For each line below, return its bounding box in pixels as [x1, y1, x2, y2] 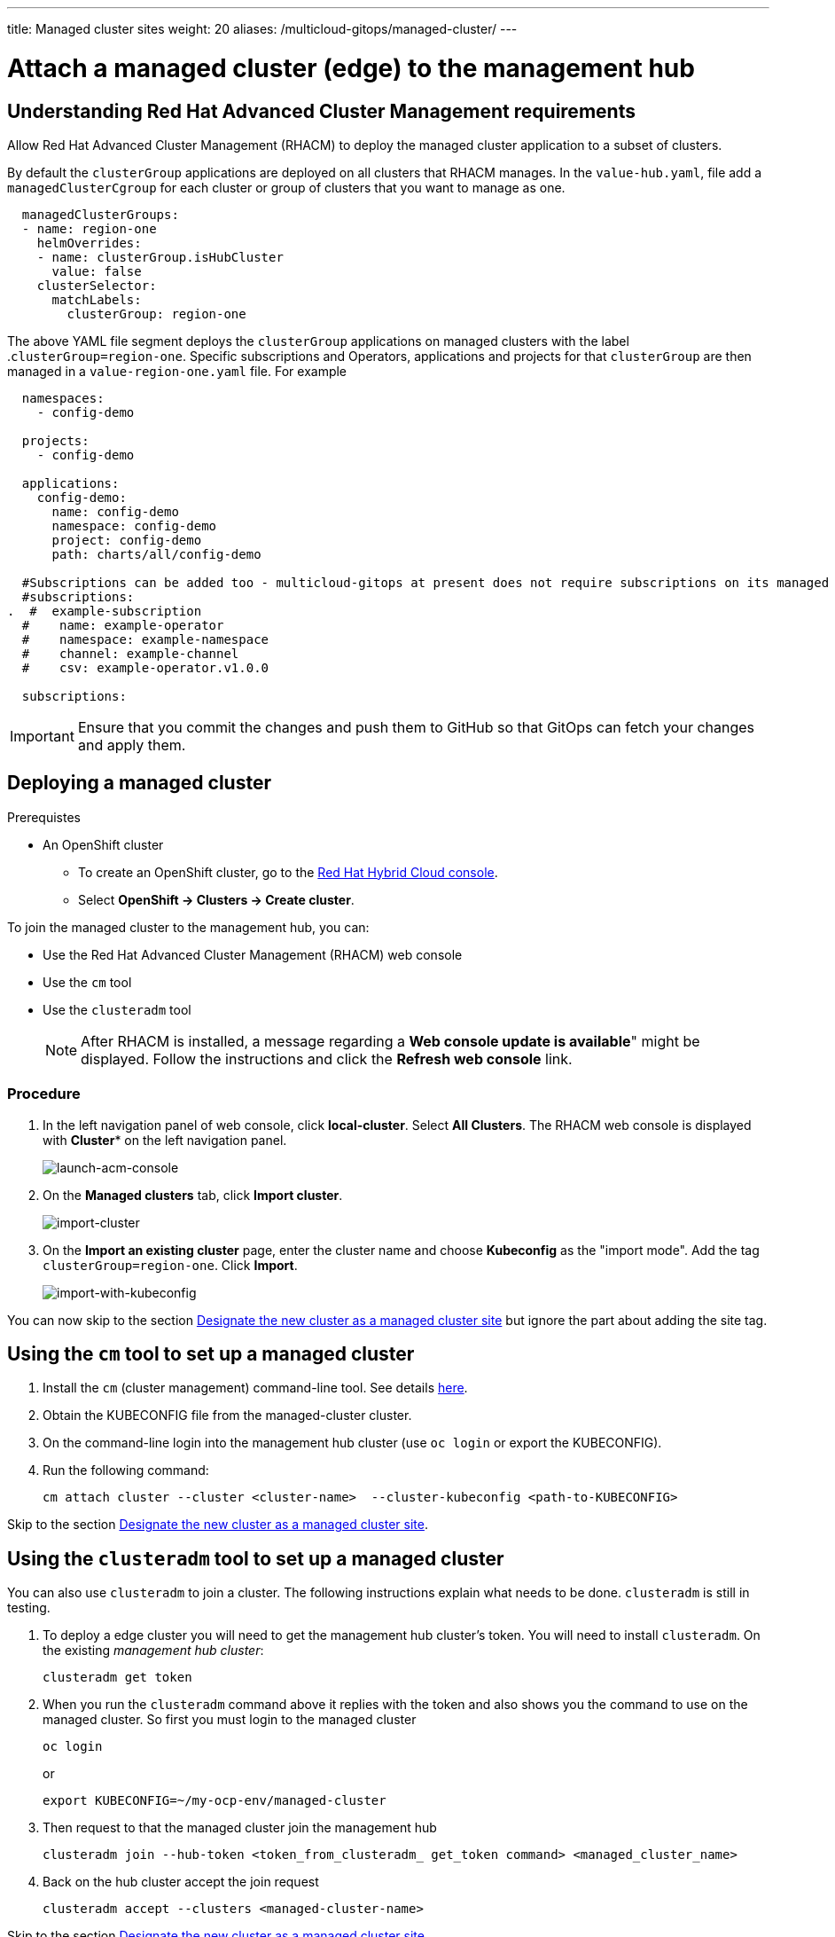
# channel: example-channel [21, 646, 239, 661]
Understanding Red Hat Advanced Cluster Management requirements [7, 99, 636, 122]
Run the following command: [43, 1463, 209, 1478]
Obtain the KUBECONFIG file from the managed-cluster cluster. [43, 1408, 412, 1423]
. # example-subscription [7, 603, 202, 618]
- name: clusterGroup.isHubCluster [36, 249, 284, 264]
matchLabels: [51, 292, 142, 307]
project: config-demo [51, 532, 202, 547]
